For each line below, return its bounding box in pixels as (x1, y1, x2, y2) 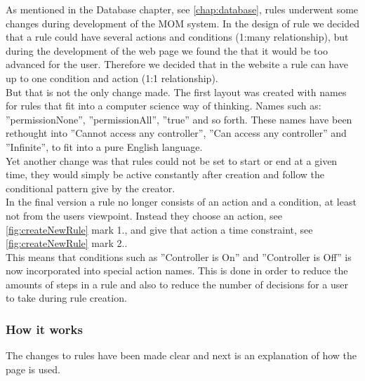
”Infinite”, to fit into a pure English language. (6, 139, 203, 154)
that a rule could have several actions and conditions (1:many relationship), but (6, 29, 349, 44)
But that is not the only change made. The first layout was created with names (6, 84, 347, 99)
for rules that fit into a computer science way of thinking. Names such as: (6, 98, 321, 113)
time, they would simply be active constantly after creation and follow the (6, 167, 325, 182)
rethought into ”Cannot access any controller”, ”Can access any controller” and (6, 126, 347, 140)
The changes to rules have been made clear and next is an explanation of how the (6, 348, 357, 363)
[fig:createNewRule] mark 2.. (6, 236, 128, 250)
